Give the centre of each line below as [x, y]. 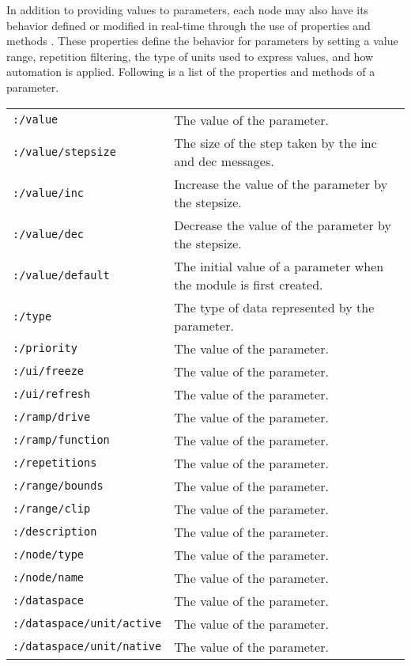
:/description [55, 532]
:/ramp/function [61, 440]
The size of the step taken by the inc [275, 142]
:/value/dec [49, 234]
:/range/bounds [58, 486]
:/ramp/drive [52, 417]
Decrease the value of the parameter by [283, 225]
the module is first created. [249, 284]
